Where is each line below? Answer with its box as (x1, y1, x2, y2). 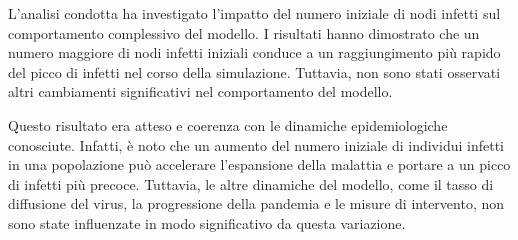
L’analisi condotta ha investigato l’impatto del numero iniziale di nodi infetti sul (8, 3, 501, 23)
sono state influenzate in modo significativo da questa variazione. (8, 212, 406, 233)
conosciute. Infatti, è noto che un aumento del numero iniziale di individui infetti (8, 134, 504, 155)
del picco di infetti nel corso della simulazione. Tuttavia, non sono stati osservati (8, 61, 501, 82)
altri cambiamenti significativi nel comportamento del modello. (8, 81, 393, 102)
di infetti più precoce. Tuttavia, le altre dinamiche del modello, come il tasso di (8, 173, 494, 194)
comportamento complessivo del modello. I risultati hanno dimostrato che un (8, 22, 480, 43)
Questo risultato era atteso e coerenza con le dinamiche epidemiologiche (8, 114, 448, 135)
